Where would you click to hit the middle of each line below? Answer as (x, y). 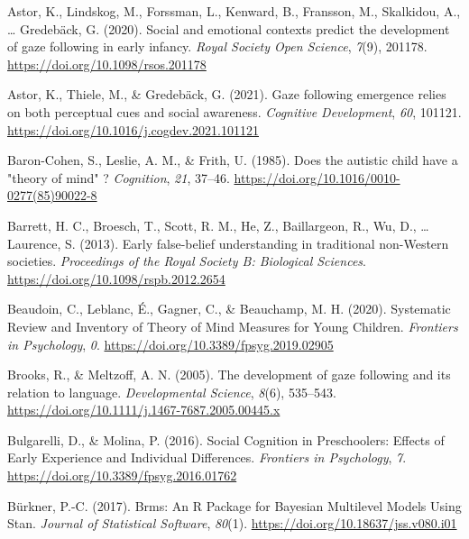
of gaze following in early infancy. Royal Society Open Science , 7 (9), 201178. (217, 46)
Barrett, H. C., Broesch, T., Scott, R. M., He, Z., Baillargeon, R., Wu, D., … (218, 225)
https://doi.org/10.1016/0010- (317, 177)
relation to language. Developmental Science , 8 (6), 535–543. (172, 392)
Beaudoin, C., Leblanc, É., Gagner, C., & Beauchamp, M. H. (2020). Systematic (229, 309)
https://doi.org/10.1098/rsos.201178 (107, 64)
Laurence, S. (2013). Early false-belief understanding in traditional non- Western (228, 243)
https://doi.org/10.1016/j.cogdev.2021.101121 (133, 129)
